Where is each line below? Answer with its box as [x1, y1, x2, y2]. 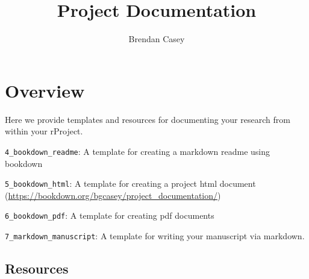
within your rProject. [5, 125, 83, 137]
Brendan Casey [128, 33, 185, 45]
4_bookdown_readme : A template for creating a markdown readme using [5, 145, 270, 157]
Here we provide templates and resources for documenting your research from [5, 113, 290, 125]
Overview [5, 78, 85, 102]
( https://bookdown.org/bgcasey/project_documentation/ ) [5, 189, 221, 201]
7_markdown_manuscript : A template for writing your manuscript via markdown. [5, 230, 305, 242]
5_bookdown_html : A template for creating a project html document [5, 177, 256, 190]
